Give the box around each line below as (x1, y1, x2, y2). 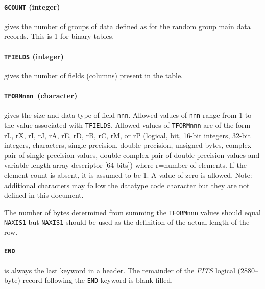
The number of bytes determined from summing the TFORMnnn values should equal (4, 206, 261, 217)
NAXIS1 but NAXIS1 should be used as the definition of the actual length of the (4, 217, 250, 227)
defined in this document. (4, 190, 84, 200)
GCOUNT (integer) (4, 1, 60, 12)
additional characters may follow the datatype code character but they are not (4, 179, 250, 190)
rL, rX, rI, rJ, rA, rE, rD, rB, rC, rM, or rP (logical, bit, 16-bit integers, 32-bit (4, 129, 251, 140)
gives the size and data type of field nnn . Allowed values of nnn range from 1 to (4, 110, 252, 120)
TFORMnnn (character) (4, 90, 78, 101)
